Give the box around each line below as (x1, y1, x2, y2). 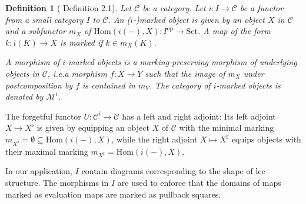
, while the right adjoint (111, 132, 198, 145)
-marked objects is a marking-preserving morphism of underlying (65, 56, 297, 68)
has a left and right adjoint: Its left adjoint (122, 110, 276, 122)
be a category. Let (142, 2, 206, 13)
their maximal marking (5, 145, 88, 157)
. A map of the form (198, 25, 271, 37)
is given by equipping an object (36, 121, 149, 134)
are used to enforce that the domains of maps (117, 176, 281, 189)
